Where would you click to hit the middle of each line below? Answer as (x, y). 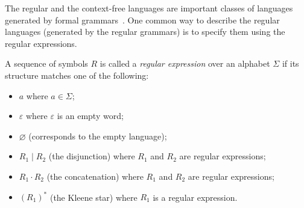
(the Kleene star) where (93, 197)
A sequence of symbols (46, 63)
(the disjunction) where (92, 156)
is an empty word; (90, 116)
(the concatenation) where (95, 176)
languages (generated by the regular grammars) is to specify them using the (145, 32)
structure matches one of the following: (77, 75)
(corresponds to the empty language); (98, 136)
